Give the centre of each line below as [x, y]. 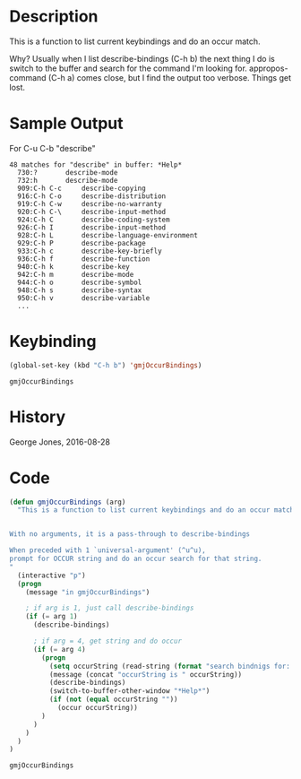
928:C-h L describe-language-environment [108, 235]
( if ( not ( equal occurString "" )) [113, 700]
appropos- [269, 68]
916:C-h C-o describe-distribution [92, 196]
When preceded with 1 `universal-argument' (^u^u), [107, 550]
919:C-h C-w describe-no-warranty [90, 203]
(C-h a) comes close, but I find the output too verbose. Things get [170, 77]
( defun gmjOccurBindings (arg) [68, 502]
